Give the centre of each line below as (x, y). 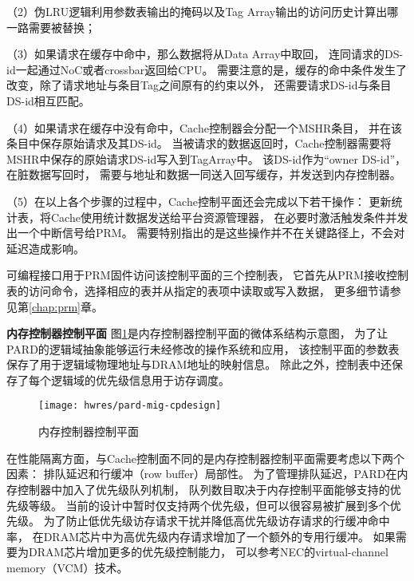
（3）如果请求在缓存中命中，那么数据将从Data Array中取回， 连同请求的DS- (205, 54)
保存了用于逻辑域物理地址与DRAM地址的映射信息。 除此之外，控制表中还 (199, 364)
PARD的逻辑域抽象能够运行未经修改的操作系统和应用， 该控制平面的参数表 (203, 348)
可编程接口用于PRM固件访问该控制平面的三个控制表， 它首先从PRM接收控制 (208, 275)
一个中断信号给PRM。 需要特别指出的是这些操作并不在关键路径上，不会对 (211, 233)
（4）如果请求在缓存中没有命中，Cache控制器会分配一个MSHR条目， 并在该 (205, 127)
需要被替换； (62, 27)
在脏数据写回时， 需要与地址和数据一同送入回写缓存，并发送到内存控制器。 (204, 174)
